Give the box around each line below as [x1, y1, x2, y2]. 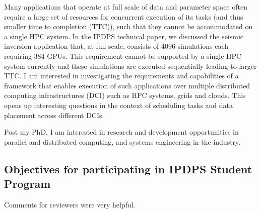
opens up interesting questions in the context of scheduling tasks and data [4, 99, 233, 110]
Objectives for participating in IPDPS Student [4, 161, 252, 176]
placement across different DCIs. [4, 110, 104, 120]
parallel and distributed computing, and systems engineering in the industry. [4, 136, 241, 147]
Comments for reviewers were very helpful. [4, 199, 136, 209]
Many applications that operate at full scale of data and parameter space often [4, 2, 247, 12]
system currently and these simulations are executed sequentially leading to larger [4, 60, 257, 71]
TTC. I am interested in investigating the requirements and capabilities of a [4, 70, 239, 81]
